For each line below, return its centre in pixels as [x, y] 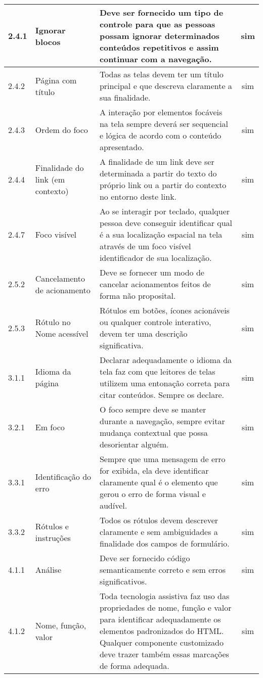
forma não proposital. [138, 296]
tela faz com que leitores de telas [157, 371]
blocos [48, 41]
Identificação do [63, 476]
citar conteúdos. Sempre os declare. [162, 395]
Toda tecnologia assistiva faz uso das [164, 596]
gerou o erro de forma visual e [152, 494]
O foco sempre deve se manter [153, 409]
